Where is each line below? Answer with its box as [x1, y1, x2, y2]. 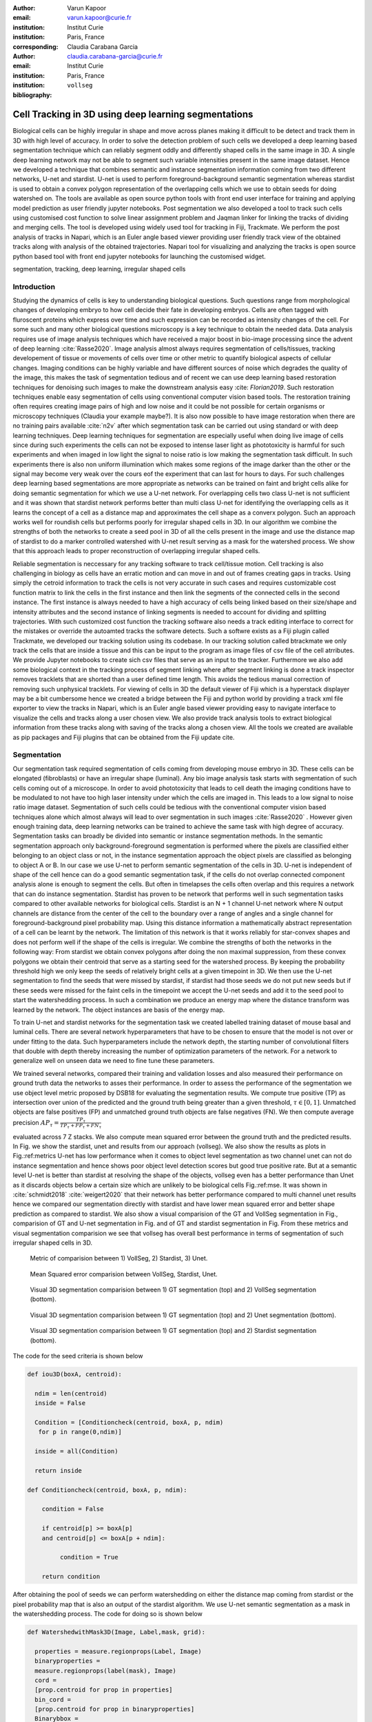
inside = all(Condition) [34, 1447, 118, 1455]
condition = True [59, 1553, 118, 1562]
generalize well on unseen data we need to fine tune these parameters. [12, 1057, 215, 1065]
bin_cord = [34, 1695, 72, 1703]
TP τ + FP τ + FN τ [59, 1123, 102, 1130]
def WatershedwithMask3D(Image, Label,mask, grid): [27, 1628, 206, 1636]
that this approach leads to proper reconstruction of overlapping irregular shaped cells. [12, 547, 260, 555]
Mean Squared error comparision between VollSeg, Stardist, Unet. [30, 1269, 218, 1278]
